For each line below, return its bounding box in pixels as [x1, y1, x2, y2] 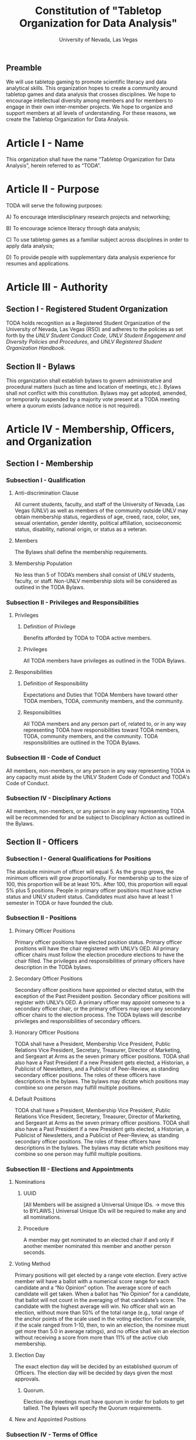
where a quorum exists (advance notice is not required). [6, 402, 142, 409]
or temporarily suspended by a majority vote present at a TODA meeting [6, 396, 180, 403]
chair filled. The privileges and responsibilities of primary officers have [14, 957, 185, 964]
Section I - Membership [6, 458, 94, 468]
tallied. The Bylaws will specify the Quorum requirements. [23, 1405, 163, 1412]
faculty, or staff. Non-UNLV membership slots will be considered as [14, 577, 177, 584]
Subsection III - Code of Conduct [6, 753, 101, 762]
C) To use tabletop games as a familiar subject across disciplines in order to [6, 236, 189, 243]
